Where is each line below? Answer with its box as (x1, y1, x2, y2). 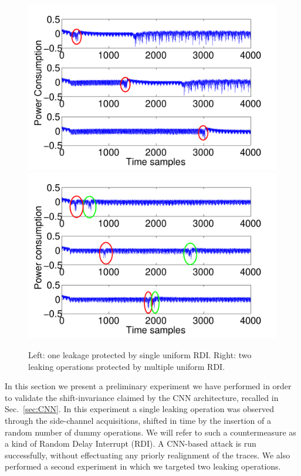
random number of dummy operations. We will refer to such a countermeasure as (5, 426, 296, 438)
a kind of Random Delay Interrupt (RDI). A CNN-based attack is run (5, 437, 256, 450)
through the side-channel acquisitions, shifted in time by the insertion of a (5, 414, 271, 426)
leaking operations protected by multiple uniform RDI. (28, 360, 225, 372)
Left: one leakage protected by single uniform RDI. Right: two (28, 348, 252, 361)
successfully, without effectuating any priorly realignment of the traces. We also (5, 448, 290, 461)
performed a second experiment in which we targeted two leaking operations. (5, 460, 281, 472)
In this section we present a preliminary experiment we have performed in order (5, 380, 292, 392)
